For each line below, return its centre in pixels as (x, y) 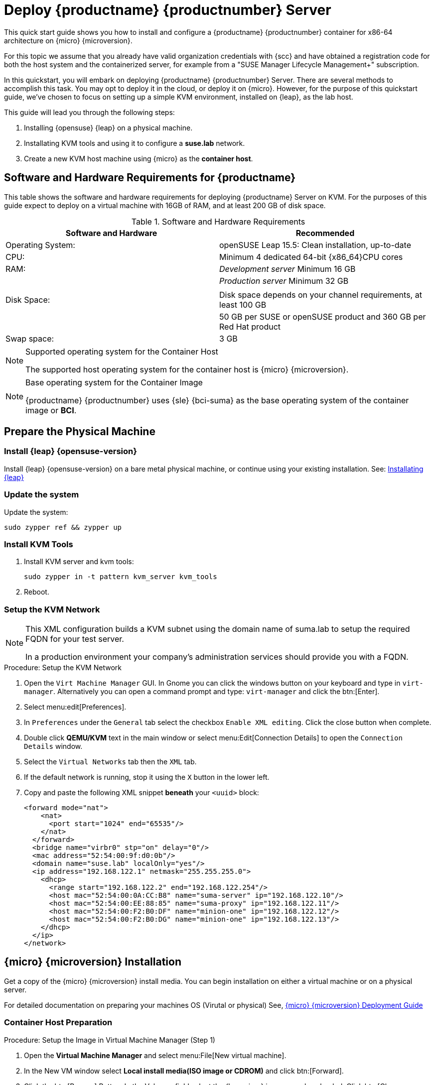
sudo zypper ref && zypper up (63, 527)
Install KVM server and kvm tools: (79, 562)
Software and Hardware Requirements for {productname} (150, 178)
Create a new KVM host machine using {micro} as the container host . (139, 158)
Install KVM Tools (39, 544)
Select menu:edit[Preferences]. (75, 707)
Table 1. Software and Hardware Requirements (218, 221)
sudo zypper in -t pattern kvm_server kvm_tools (121, 577)
